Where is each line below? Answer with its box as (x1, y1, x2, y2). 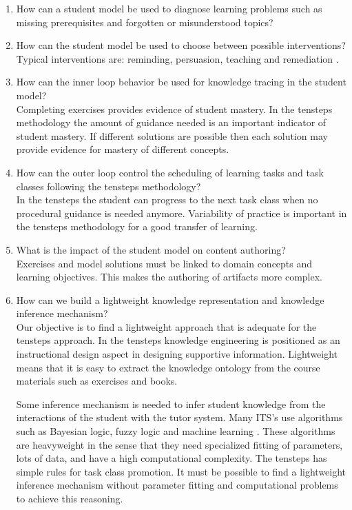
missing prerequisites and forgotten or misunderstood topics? (16, 14, 273, 29)
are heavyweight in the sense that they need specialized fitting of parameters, (16, 437, 343, 451)
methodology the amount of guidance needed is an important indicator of (16, 115, 327, 130)
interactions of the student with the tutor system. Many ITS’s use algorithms (16, 410, 343, 425)
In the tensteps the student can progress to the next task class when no (16, 192, 318, 207)
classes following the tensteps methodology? (16, 178, 201, 193)
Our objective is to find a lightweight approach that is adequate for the (16, 319, 317, 334)
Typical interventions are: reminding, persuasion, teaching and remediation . (16, 51, 339, 65)
